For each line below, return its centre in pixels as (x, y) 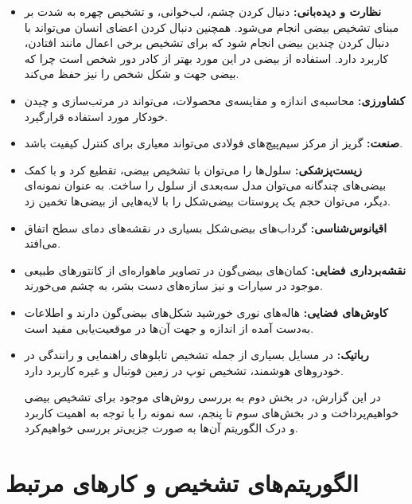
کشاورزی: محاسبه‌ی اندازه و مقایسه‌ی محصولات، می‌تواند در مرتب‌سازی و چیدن (215, 100)
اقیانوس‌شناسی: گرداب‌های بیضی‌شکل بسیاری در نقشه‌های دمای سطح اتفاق (206, 227)
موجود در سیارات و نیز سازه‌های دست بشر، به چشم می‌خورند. (173, 285)
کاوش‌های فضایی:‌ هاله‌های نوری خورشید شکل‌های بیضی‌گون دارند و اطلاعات (206, 312)
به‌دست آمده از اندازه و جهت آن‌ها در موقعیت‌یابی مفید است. (169, 328)
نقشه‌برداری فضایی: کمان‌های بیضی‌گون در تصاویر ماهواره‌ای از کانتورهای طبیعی (215, 270)
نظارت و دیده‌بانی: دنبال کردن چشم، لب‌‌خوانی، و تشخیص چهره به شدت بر (203, 11)
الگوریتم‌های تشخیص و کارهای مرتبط (182, 483)
